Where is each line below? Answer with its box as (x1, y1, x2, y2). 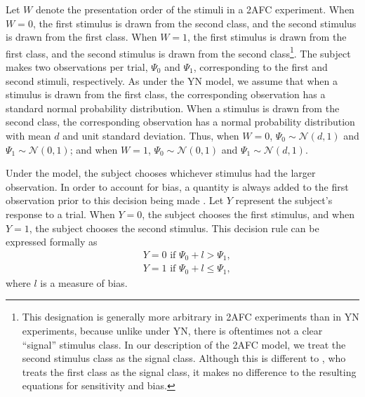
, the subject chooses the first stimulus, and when (142, 206, 354, 221)
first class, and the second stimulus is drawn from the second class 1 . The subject (6, 43, 351, 60)
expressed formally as (6, 234, 98, 249)
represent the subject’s (235, 193, 333, 208)
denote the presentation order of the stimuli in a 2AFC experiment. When (35, 2, 354, 16)
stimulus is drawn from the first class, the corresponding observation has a (6, 87, 326, 102)
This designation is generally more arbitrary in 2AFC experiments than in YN (22, 309, 359, 324)
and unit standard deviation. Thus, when (62, 128, 239, 142)
